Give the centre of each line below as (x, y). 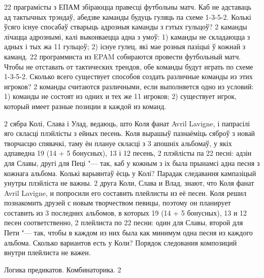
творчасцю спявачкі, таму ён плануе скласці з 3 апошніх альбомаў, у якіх (118, 143)
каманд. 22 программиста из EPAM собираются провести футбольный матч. (123, 56)
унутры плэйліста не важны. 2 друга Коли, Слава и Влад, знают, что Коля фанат (129, 183)
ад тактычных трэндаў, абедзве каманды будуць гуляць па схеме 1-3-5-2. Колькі (128, 16)
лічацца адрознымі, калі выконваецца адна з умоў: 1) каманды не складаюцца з (127, 36)
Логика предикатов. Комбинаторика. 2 (63, 269)
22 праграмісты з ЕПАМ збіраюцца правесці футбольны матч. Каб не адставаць (128, 7)
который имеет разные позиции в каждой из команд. (85, 106)
